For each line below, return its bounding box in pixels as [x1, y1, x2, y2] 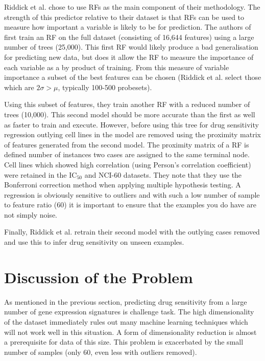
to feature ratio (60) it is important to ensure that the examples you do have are [4, 199, 256, 210]
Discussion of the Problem [4, 266, 193, 287]
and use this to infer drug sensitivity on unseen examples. [4, 237, 184, 247]
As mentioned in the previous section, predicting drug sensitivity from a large [4, 296, 247, 307]
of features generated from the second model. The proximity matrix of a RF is [4, 139, 249, 150]
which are [4, 81, 34, 92]
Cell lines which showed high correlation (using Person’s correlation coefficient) [4, 159, 251, 169]
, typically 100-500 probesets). [58, 81, 152, 92]
